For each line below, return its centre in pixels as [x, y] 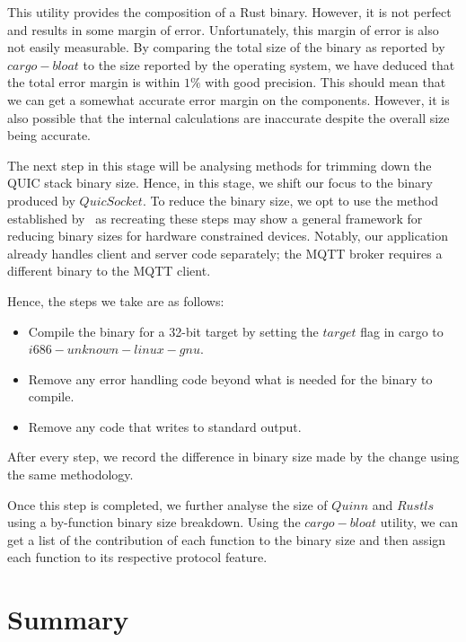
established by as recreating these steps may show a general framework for [215, 218]
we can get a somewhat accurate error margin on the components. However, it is [229, 99]
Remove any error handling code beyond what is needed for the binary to [230, 378]
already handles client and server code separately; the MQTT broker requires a [225, 253]
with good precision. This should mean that [325, 82]
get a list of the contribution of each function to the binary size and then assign [227, 539]
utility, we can [419, 522]
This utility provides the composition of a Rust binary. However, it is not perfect [229, 12]
